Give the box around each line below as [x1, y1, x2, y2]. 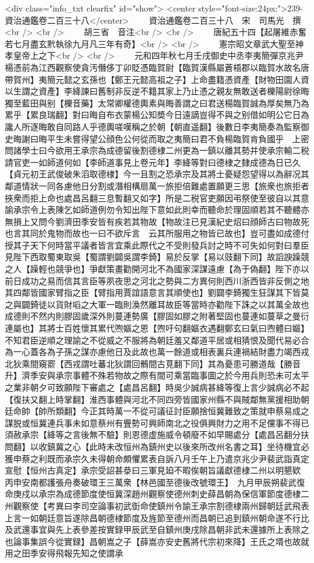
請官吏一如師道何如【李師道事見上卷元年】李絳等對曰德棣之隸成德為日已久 [5, 155, 301, 168]
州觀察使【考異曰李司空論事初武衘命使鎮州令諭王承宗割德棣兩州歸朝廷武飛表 [5, 499, 309, 512]
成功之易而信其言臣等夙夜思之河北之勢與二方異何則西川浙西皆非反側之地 [21, 274, 309, 287]
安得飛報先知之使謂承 [38, 547, 123, 559]
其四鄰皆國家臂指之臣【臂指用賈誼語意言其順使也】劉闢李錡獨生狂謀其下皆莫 [5, 286, 309, 299]
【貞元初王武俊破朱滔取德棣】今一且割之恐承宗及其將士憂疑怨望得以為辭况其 [5, 168, 309, 180]
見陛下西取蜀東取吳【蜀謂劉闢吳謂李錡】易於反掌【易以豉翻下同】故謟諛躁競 [5, 250, 309, 263]
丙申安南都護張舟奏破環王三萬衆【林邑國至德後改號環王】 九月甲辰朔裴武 [5, 475, 296, 488]
